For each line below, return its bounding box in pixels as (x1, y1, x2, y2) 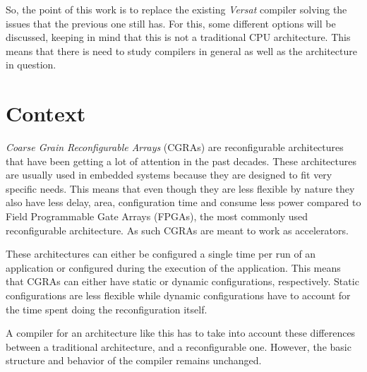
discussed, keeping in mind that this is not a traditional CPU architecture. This (6, 30, 351, 44)
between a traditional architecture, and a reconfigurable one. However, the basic (6, 339, 351, 354)
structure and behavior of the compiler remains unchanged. (6, 353, 262, 368)
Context (6, 99, 86, 128)
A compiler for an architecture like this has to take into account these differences (6, 325, 356, 340)
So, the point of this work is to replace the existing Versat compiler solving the (6, 2, 347, 16)
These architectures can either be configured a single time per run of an (6, 246, 316, 261)
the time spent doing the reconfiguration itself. (6, 301, 207, 316)
